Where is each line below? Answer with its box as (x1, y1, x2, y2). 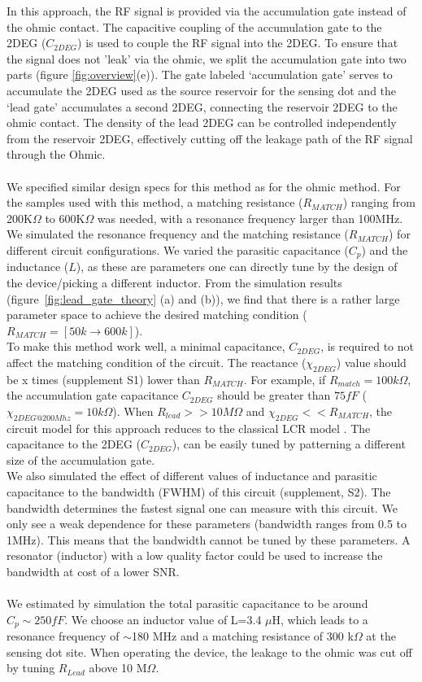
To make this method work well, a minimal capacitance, (7, 338, 285, 355)
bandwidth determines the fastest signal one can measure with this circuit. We (7, 499, 398, 516)
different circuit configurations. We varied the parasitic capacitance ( (7, 241, 349, 258)
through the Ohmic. (7, 146, 106, 163)
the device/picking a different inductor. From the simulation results (7, 273, 342, 291)
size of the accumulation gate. (7, 451, 155, 468)
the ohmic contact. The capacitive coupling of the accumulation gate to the (7, 18, 382, 35)
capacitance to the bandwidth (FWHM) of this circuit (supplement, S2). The (7, 483, 391, 501)
